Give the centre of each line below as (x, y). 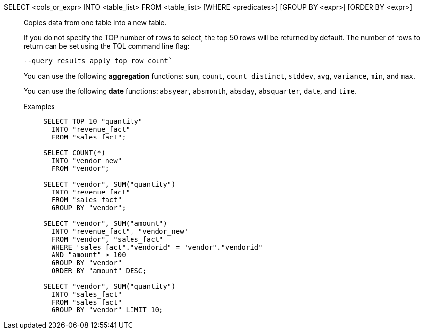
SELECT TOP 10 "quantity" (93, 121)
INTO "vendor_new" (87, 161)
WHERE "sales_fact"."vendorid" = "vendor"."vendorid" (157, 247)
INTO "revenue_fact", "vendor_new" (120, 231)
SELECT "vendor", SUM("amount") (105, 223)
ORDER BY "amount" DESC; (99, 271)
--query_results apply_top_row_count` (98, 61)
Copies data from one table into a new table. (95, 22)
